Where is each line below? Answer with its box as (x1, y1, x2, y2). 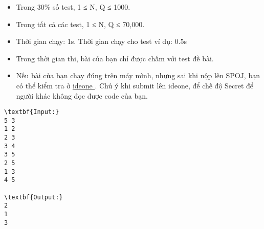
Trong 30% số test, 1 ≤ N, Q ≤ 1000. (16, 2, 130, 12)
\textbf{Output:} (4, 193, 63, 201)
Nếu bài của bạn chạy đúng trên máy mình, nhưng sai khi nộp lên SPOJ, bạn (16, 70, 260, 81)
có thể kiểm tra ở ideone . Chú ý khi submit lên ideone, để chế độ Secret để (16, 80, 254, 90)
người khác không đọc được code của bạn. (16, 90, 148, 101)
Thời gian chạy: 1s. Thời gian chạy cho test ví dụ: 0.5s (16, 36, 187, 47)
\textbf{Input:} (4, 108, 59, 116)
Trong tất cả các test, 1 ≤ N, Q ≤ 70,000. (16, 18, 145, 29)
